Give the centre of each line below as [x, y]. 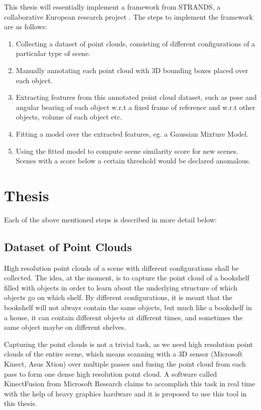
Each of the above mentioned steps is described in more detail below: [110, 219]
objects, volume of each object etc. [69, 117]
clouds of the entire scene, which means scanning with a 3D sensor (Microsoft [123, 354]
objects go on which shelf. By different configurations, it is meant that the [118, 297]
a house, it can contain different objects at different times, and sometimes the [123, 317]
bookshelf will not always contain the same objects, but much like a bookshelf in [128, 307]
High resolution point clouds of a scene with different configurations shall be [121, 268]
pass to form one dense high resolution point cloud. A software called [111, 373]
